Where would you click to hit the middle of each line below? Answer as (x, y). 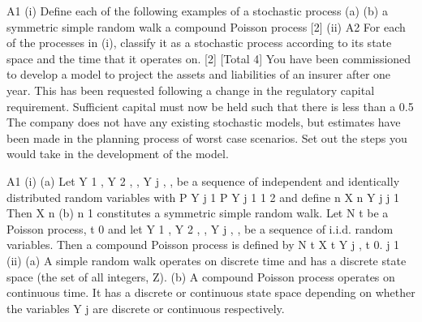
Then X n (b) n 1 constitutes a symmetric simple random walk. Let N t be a (198, 213)
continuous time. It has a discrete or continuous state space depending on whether (211, 292)
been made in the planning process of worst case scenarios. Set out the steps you (207, 137)
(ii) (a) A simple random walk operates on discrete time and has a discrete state (207, 260)
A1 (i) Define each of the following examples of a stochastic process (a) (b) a (197, 11)
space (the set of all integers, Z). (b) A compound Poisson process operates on (201, 276)
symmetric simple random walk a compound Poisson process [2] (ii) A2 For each (206, 26)
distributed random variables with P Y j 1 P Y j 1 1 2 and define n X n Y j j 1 (203, 197)
